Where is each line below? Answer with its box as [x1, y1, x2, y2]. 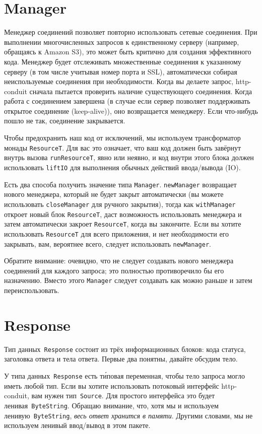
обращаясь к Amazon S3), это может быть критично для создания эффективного [4, 46, 251, 57]
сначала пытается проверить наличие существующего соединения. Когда [29, 86, 252, 96]
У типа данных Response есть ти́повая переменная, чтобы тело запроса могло [4, 370, 245, 381]
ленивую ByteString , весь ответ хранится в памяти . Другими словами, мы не [4, 410, 253, 420]
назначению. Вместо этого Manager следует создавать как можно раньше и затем [4, 275, 252, 285]
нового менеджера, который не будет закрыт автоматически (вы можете [4, 189, 224, 199]
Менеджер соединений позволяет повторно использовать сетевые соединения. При [4, 27, 257, 37]
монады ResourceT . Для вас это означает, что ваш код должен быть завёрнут [4, 142, 241, 153]
